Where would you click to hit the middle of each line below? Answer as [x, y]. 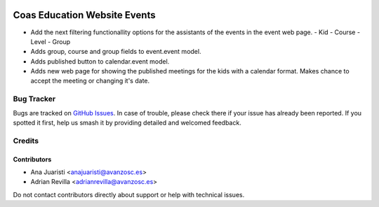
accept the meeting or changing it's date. [90, 81]
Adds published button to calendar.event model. [100, 61]
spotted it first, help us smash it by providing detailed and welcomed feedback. [127, 123]
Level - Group [50, 41]
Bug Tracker [34, 99]
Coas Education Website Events [84, 15]
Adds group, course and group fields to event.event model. [116, 52]
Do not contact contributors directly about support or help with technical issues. [129, 194]
